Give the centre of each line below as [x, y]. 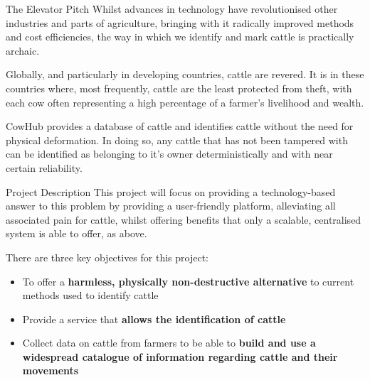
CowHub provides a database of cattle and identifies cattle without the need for [180, 126]
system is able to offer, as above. [76, 233]
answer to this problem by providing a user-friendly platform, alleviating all [171, 206]
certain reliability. [44, 167]
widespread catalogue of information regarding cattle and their [180, 356]
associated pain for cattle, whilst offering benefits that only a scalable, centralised [184, 219]
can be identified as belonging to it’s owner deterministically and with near [169, 154]
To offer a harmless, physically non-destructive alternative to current [188, 281]
